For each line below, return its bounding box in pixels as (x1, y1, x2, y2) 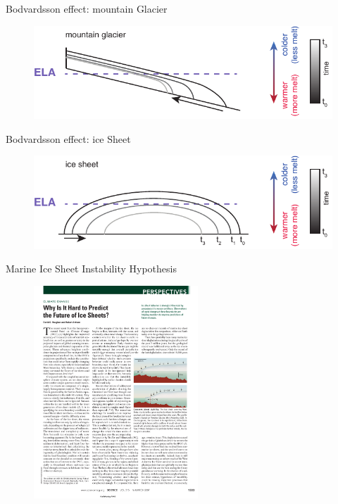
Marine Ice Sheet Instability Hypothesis (6, 261, 177, 276)
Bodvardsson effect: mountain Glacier (6, 1, 168, 15)
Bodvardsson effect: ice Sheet (6, 131, 131, 146)
